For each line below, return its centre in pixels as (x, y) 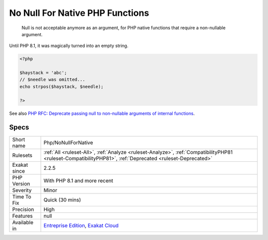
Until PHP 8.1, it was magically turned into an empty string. (69, 46)
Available (23, 222)
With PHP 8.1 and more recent (78, 181)
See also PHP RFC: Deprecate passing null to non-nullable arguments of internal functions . (102, 113)
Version (21, 184)
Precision (23, 209)
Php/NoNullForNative (68, 143)
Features (23, 216)
